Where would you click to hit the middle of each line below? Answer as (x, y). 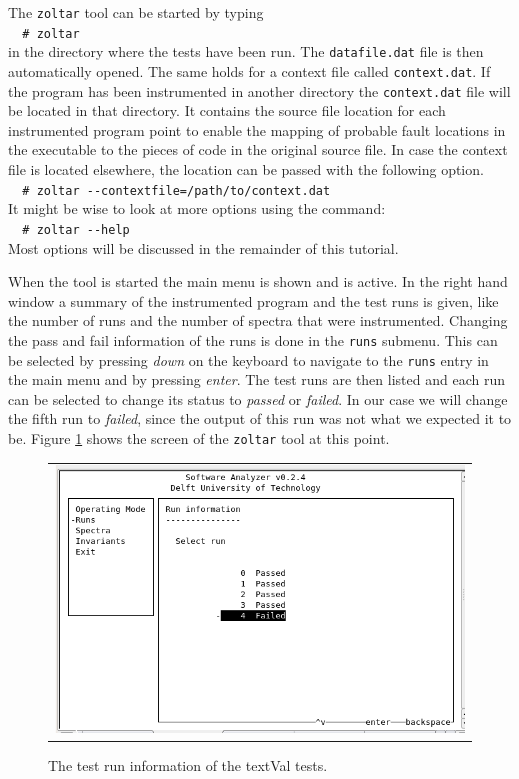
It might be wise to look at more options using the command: (197, 208)
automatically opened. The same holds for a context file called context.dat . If (249, 70)
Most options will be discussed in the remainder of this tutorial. (203, 247)
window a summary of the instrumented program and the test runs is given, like (253, 300)
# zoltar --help (76, 229)
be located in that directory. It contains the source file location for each (227, 110)
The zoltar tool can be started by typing (136, 12)
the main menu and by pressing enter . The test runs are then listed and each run (256, 379)
